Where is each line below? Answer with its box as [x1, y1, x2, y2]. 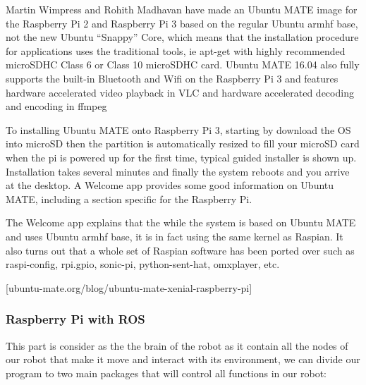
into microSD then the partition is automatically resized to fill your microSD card [6, 136, 360, 151]
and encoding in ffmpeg [6, 99, 107, 114]
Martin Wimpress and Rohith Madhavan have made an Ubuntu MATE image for [6, 2, 358, 16]
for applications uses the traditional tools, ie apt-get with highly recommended [6, 43, 346, 58]
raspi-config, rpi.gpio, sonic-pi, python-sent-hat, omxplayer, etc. [6, 257, 280, 271]
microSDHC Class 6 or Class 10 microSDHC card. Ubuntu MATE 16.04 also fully [6, 57, 360, 72]
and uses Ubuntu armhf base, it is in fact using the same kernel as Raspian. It [6, 228, 343, 243]
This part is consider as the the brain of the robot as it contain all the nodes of [6, 338, 348, 353]
